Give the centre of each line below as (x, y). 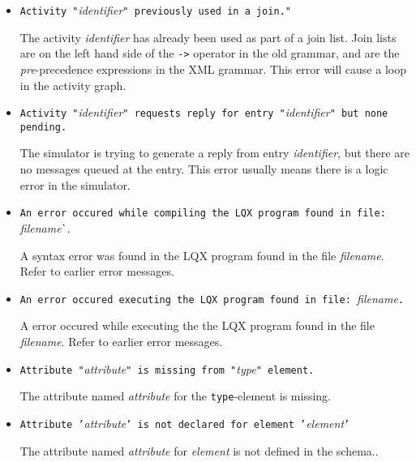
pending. (43, 127)
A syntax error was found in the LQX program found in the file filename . (202, 255)
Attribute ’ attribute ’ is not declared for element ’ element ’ (185, 423)
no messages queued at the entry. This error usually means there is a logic (204, 169)
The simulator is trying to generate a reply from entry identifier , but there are (214, 153)
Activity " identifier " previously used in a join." (155, 10)
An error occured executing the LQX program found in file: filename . (212, 298)
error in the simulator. (75, 184)
